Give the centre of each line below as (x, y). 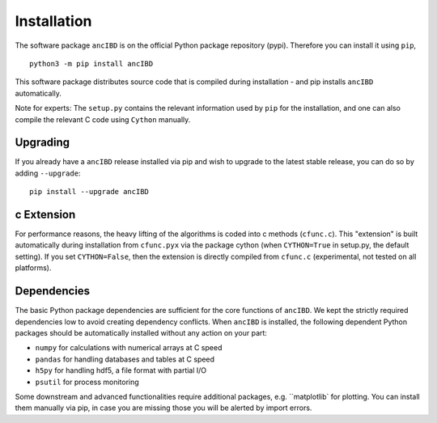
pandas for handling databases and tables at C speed (125, 359)
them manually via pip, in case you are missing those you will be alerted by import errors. (163, 408)
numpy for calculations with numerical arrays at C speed (129, 348)
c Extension (45, 215)
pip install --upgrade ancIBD (89, 192)
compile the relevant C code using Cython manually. (103, 119)
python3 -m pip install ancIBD (91, 63)
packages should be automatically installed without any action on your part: (141, 332)
